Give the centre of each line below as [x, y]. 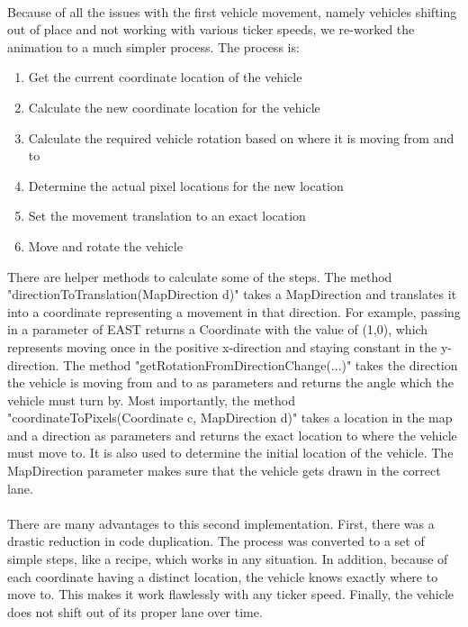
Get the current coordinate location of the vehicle [165, 77]
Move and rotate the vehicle [105, 245]
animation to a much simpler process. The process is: [153, 46]
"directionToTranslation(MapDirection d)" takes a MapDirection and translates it [232, 294]
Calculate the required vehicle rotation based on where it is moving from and [241, 137]
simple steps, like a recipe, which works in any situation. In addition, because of [228, 559]
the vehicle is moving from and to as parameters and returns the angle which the [230, 382]
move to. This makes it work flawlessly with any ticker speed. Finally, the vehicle [231, 594]
